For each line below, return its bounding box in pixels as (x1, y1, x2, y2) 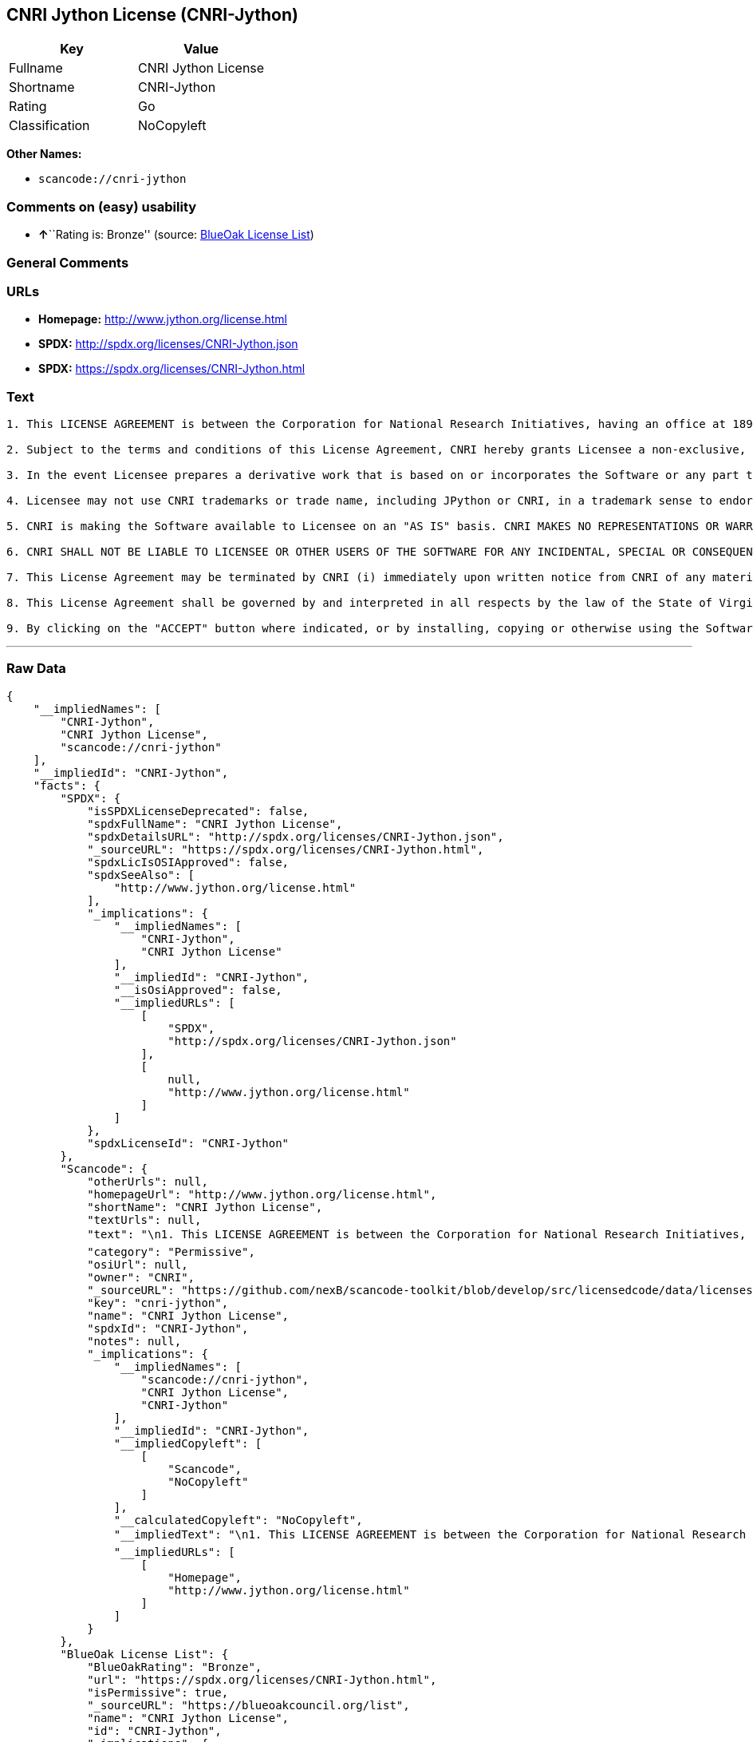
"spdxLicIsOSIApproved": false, (87, 855, 290, 869)
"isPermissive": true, (87, 1685, 229, 1699)
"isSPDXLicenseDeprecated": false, (87, 804, 309, 818)
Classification (9, 117, 90, 134)
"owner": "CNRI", (87, 1270, 195, 1284)
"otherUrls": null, (87, 1174, 208, 1188)
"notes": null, (87, 1334, 182, 1348)
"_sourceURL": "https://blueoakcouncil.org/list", (87, 1698, 410, 1712)
